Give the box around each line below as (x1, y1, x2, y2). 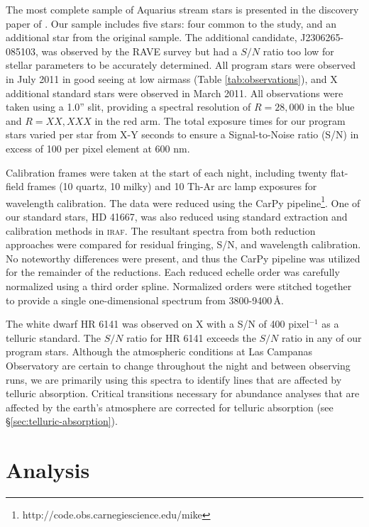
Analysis (6, 455, 90, 484)
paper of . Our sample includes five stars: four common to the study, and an (6, 16, 337, 30)
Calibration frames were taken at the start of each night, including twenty (6, 165, 327, 179)
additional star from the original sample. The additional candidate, (6, 30, 297, 45)
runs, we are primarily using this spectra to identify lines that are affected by (6, 372, 342, 387)
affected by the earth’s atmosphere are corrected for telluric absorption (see (6, 399, 334, 414)
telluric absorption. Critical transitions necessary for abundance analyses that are (6, 386, 360, 401)
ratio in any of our (282, 330, 362, 345)
